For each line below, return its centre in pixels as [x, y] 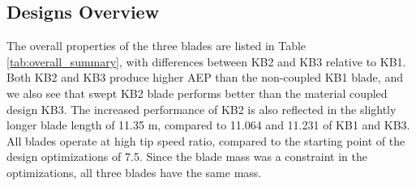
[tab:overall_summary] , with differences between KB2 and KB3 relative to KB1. [206, 61]
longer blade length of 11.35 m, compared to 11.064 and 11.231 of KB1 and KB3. [208, 125]
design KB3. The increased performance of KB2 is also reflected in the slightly [202, 109]
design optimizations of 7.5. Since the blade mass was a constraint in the [187, 156]
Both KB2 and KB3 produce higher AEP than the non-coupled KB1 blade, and [205, 77]
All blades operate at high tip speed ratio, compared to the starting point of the [206, 140]
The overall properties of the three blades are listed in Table [157, 46]
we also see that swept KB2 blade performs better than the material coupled [197, 93]
